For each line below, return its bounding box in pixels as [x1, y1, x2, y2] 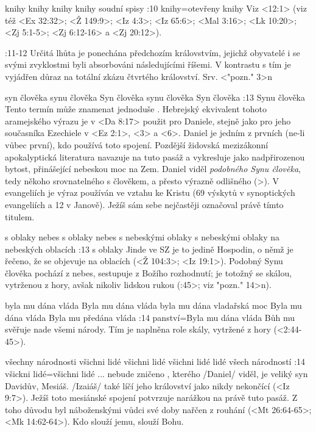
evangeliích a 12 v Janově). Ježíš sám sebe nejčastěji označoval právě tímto [5, 198, 284, 211]
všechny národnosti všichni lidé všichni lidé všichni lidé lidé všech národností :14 [5, 355, 306, 368]
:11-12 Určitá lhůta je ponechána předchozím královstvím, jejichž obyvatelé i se [5, 46, 300, 59]
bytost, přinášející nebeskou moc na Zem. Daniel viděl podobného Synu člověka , [5, 162, 301, 175]
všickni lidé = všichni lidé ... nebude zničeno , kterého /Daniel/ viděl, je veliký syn [5, 367, 308, 380]
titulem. [5, 210, 35, 223]
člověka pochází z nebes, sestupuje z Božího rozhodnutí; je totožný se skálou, [5, 266, 292, 279]
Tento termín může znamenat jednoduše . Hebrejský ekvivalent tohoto [5, 103, 267, 115]
